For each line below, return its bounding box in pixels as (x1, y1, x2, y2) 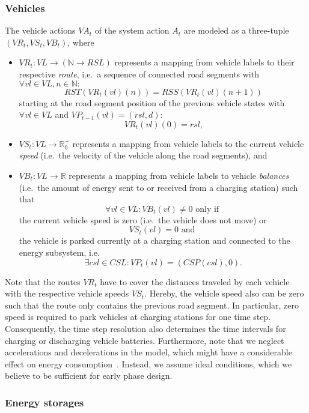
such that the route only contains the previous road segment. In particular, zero (5, 298, 299, 311)
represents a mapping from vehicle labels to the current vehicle (72, 137, 304, 149)
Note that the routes (5, 275, 81, 288)
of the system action (94, 24, 170, 37)
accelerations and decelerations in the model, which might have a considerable (5, 346, 292, 358)
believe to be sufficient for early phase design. (5, 369, 173, 382)
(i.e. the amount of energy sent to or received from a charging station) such (19, 181, 298, 193)
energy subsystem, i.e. (19, 246, 100, 258)
